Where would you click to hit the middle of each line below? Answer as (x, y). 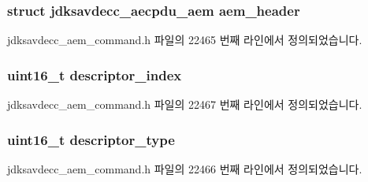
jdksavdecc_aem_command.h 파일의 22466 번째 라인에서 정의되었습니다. (185, 168)
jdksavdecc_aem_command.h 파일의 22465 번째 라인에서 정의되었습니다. (185, 40)
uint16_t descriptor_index (95, 74)
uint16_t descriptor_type (91, 139)
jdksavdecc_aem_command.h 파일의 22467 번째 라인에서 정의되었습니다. (185, 104)
